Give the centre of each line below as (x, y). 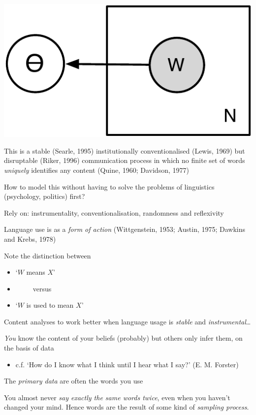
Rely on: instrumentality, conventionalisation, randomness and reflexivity (114, 212)
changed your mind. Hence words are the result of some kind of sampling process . (127, 407)
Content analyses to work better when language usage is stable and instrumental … (128, 321)
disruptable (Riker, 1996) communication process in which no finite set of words (125, 160)
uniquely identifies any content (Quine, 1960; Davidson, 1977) (96, 170)
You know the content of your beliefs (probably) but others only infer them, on (123, 338)
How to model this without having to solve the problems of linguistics (109, 186)
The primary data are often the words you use (74, 381)
